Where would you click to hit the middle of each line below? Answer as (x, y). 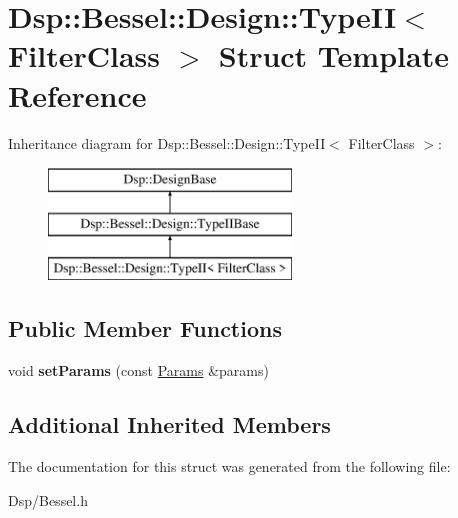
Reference (77, 94)
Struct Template (333, 55)
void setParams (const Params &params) (138, 370)
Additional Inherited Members (169, 424)
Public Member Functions (145, 328)
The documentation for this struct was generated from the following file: (229, 466)
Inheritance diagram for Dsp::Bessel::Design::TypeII (167, 142)
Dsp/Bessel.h (48, 499)
